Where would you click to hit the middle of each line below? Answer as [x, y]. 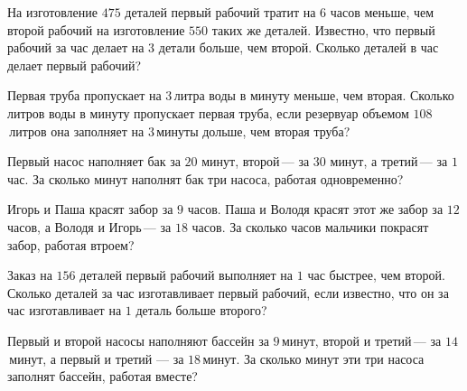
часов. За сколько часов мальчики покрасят [310, 226]
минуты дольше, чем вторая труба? [253, 130]
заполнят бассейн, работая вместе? [103, 376]
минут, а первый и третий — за [97, 358]
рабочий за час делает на [76, 47]
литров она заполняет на [77, 130]
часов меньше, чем [382, 12]
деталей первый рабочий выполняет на [187, 275]
